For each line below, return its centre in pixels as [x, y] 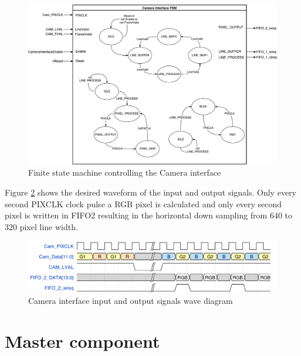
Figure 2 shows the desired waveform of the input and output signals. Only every [150, 192]
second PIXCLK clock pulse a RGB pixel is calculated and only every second [143, 203]
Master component [82, 340]
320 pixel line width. [41, 226]
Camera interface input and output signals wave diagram [131, 301]
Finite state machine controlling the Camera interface [125, 172]
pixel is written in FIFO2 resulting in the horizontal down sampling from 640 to [149, 215]
